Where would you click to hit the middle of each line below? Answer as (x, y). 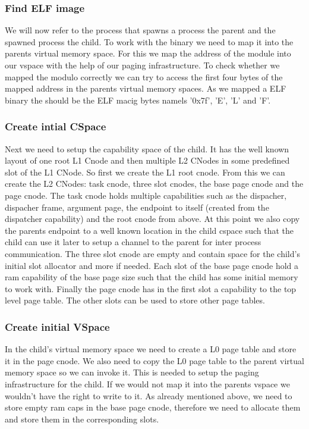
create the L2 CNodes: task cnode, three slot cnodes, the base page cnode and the (154, 184)
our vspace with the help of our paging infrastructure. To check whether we (142, 65)
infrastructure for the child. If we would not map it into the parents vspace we (147, 383)
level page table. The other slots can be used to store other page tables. (135, 300)
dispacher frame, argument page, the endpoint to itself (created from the (137, 207)
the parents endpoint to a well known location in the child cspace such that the (149, 230)
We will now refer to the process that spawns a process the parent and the (140, 30)
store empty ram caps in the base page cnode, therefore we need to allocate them (153, 407)
